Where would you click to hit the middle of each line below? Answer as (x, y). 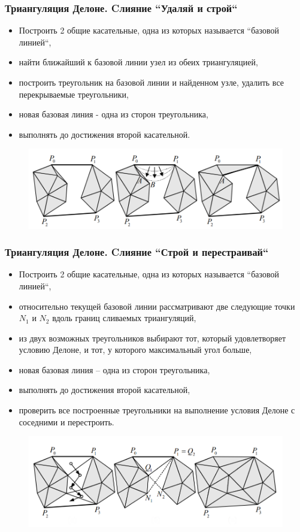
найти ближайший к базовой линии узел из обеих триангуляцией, (138, 62)
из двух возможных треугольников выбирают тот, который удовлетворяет (152, 338)
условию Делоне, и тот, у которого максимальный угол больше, (135, 350)
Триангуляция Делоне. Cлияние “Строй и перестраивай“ (137, 252)
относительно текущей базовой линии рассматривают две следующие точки (157, 306)
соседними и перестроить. (66, 421)
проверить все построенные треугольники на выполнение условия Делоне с (157, 410)
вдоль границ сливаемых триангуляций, (124, 318)
